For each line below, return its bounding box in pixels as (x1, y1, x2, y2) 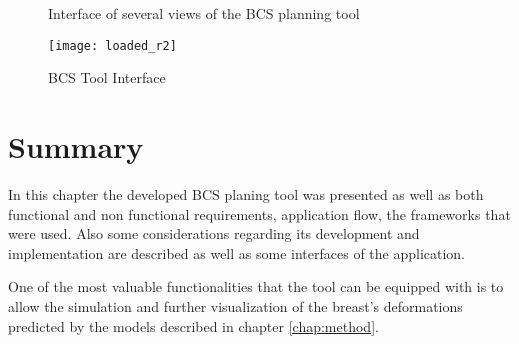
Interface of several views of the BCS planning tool (48, 3, 360, 23)
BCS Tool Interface (48, 67, 166, 88)
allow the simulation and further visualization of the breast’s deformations (8, 295, 463, 316)
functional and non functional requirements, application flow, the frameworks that (8, 203, 511, 224)
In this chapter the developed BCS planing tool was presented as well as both (8, 183, 484, 204)
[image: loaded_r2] (48, 38, 177, 53)
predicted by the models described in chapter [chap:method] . (8, 315, 379, 336)
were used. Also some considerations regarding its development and (8, 223, 420, 244)
